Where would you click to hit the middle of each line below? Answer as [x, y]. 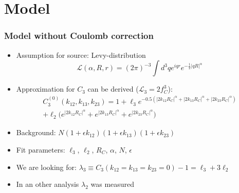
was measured [113, 184]
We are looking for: [46, 167]
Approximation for [45, 89]
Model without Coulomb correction [79, 36]
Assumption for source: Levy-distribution [81, 55]
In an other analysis [48, 184]
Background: [36, 132]
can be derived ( [113, 89]
